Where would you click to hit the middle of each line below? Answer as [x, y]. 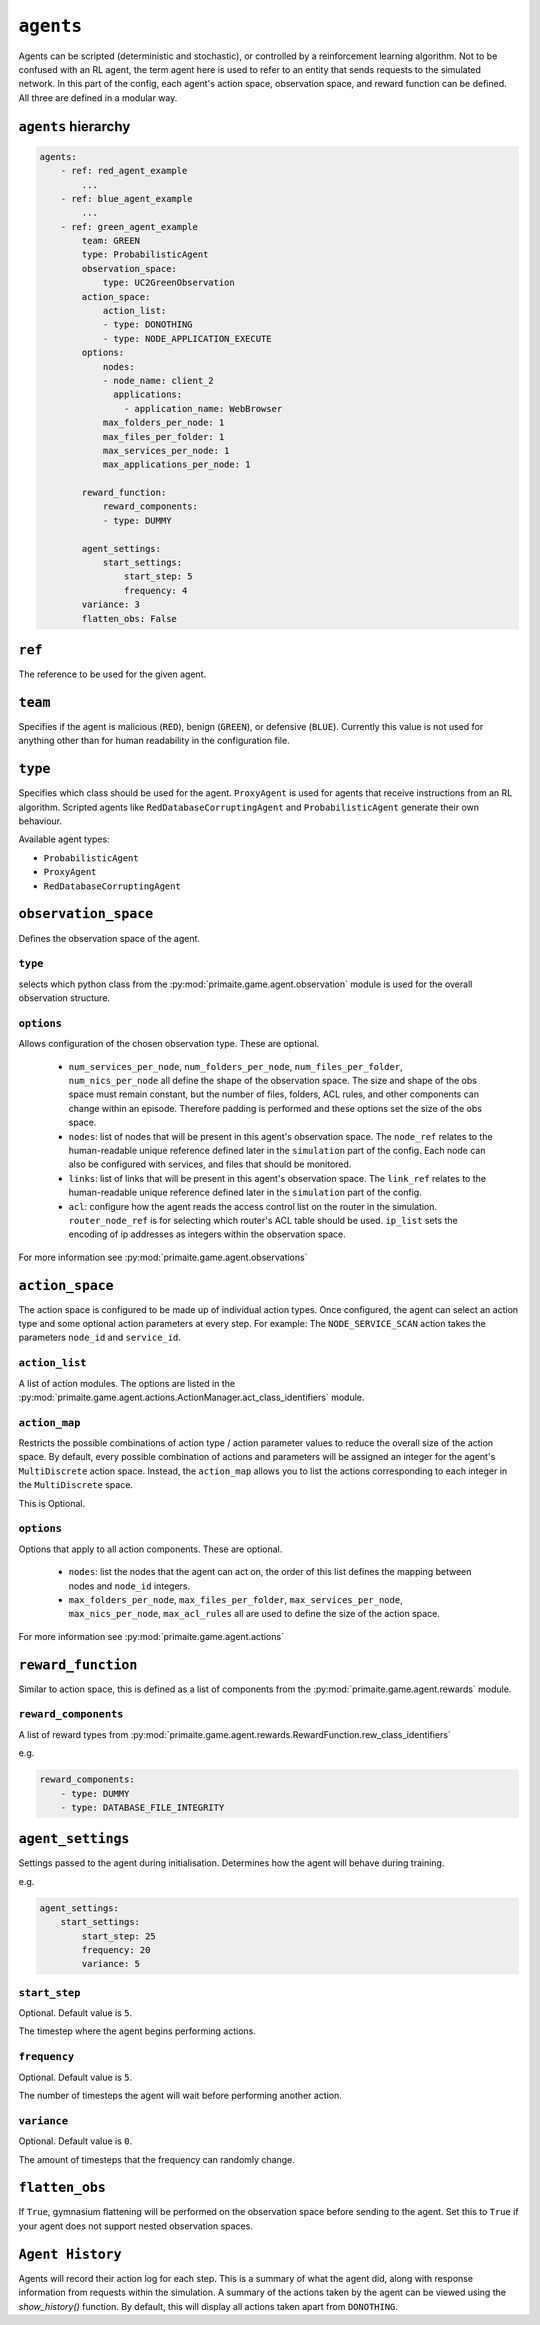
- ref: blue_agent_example [127, 198]
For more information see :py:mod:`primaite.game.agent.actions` [151, 1636]
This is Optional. [51, 1503]
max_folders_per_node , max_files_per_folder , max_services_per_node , [236, 1599]
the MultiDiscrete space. [76, 1485]
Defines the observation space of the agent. [109, 938]
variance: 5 [110, 1964]
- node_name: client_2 [158, 380]
